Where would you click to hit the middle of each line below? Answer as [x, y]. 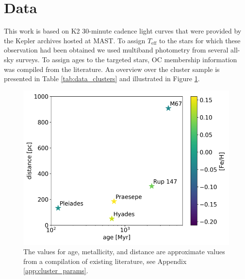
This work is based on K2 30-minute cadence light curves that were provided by [123, 31]
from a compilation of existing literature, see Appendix [105, 261]
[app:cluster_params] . [56, 270]
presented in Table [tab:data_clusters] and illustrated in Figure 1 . [102, 78]
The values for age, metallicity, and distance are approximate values [124, 252]
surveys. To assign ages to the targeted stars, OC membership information [126, 59]
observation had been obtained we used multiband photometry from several [116, 50]
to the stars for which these [200, 40]
